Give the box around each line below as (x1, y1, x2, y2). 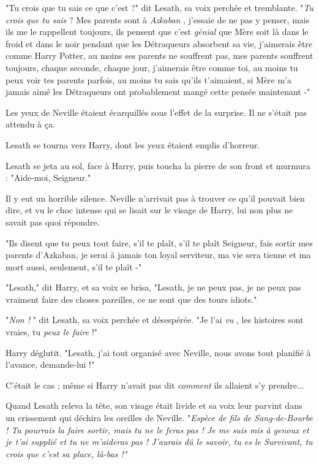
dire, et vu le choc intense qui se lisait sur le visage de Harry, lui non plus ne (6, 203, 293, 216)
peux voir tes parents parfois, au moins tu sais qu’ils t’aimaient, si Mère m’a (6, 73, 292, 86)
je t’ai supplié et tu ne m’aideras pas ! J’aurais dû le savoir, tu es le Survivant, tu (6, 435, 313, 448)
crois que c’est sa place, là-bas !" (6, 447, 127, 460)
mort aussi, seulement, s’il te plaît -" (6, 260, 142, 273)
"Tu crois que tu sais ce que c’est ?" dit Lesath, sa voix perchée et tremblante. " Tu (6, 1, 314, 13)
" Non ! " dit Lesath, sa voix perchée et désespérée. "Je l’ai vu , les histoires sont (6, 313, 304, 326)
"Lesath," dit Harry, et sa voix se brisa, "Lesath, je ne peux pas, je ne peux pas (6, 281, 301, 294)
